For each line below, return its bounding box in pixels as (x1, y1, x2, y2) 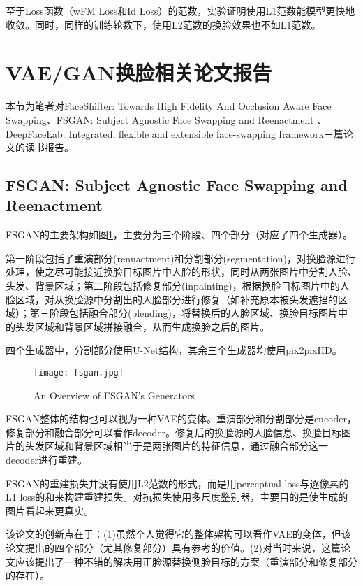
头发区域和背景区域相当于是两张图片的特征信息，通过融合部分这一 (24, 438, 328, 453)
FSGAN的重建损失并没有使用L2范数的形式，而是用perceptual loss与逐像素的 (6, 476, 349, 490)
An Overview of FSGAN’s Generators (34, 387, 195, 402)
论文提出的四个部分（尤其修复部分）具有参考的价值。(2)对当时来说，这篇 (6, 541, 341, 555)
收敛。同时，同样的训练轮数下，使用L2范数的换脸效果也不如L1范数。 (6, 17, 321, 31)
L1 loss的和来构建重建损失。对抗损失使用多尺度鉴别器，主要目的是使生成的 (6, 489, 348, 504)
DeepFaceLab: (6, 126, 66, 141)
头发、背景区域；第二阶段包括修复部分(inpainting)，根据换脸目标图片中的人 (6, 278, 350, 293)
